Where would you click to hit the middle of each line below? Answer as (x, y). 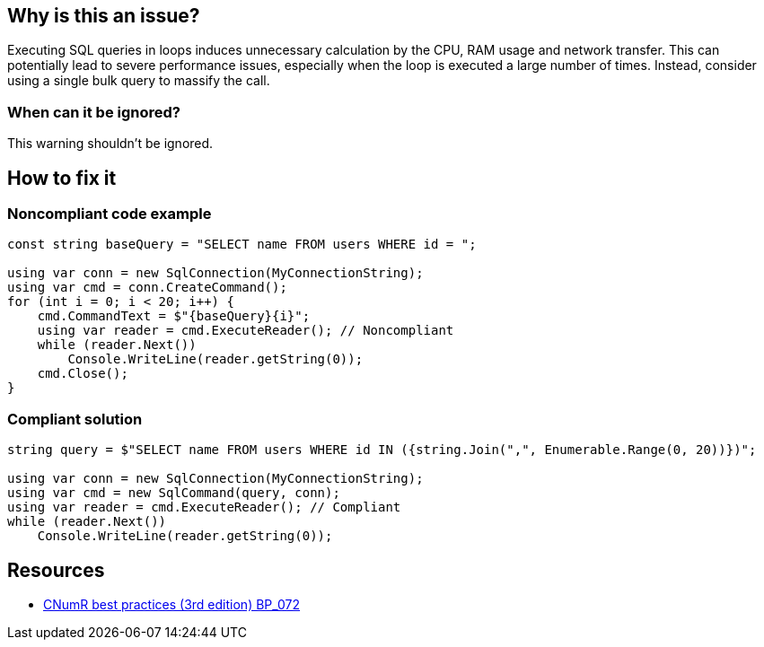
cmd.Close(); (83, 374)
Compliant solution (75, 419)
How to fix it (62, 178)
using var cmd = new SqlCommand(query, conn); (174, 493)
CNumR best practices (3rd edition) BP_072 (172, 604)
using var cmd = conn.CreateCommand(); (147, 288)
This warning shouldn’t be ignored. (110, 144)
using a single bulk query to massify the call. (139, 81)
